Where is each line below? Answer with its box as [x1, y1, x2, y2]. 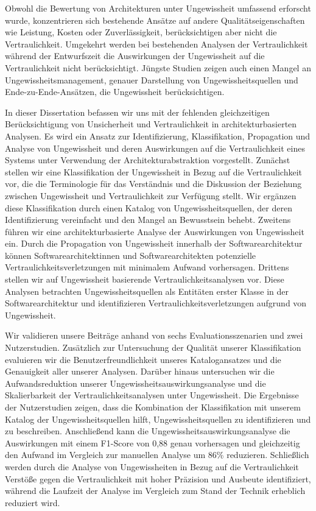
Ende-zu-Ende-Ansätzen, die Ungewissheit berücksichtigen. [5, 85, 225, 98]
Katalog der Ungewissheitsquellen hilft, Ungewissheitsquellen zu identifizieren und [5, 412, 311, 425]
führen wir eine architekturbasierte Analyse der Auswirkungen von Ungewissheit [5, 225, 304, 238]
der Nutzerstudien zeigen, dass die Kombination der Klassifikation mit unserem [5, 401, 301, 413]
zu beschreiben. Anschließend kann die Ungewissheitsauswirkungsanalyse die [5, 425, 290, 437]
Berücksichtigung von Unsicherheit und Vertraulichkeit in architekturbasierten [5, 118, 297, 130]
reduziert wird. [5, 496, 60, 509]
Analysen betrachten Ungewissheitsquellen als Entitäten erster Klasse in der [5, 284, 289, 297]
